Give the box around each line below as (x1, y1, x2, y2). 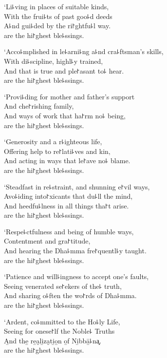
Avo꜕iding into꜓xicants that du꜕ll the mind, (4, 191, 133, 201)
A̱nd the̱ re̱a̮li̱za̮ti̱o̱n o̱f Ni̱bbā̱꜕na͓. (4, 335, 101, 345)
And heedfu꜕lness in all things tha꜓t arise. (4, 200, 129, 210)
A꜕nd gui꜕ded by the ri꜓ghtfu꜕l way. (4, 20, 111, 31)
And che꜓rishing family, (4, 101, 74, 111)
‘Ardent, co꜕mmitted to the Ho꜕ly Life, (4, 316, 120, 326)
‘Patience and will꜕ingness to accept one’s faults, (4, 271, 149, 282)
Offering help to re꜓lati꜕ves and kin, (4, 146, 111, 156)
